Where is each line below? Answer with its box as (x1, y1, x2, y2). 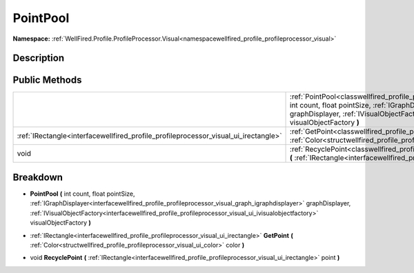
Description (12, 52, 65, 64)
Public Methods (12, 74, 82, 86)
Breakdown (12, 171, 63, 183)
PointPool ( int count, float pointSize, (30, 190, 135, 198)
